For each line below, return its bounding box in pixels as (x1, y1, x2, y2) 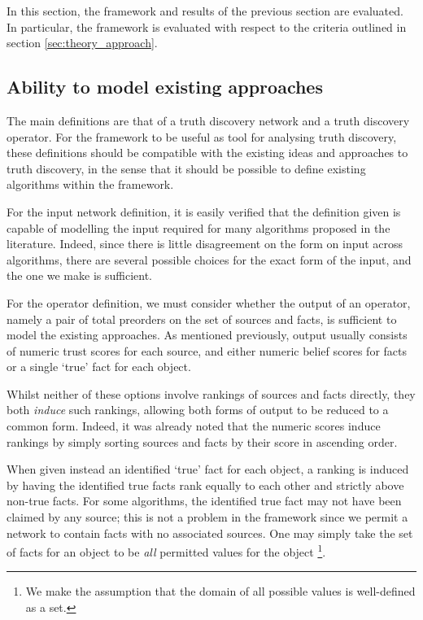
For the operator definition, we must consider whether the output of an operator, (7, 294, 411, 311)
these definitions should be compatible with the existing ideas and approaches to (7, 144, 408, 161)
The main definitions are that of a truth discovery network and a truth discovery (7, 111, 410, 129)
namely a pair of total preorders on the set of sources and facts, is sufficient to (7, 310, 397, 327)
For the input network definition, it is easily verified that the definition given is (7, 203, 401, 220)
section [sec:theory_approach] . (7, 34, 158, 51)
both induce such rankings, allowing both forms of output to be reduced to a (7, 401, 389, 418)
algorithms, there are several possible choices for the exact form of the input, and (7, 251, 412, 268)
